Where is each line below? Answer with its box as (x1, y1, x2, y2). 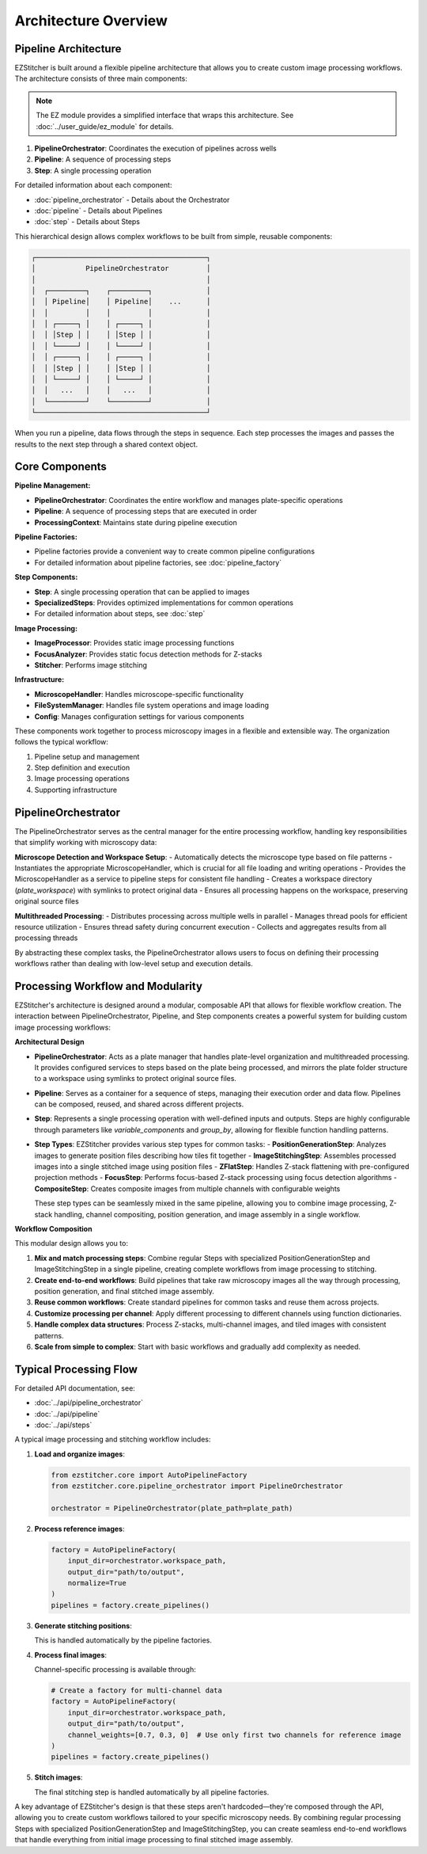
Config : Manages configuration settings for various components (34, 711, 244, 721)
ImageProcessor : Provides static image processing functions (34, 638, 235, 648)
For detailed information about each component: (14, 181, 172, 190)
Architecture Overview (14, 12, 168, 29)
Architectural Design (14, 1037, 85, 1047)
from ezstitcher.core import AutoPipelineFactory (51, 1470, 248, 1479)
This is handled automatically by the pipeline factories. (34, 1635, 213, 1645)
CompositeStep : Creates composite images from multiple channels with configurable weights (34, 1184, 341, 1193)
